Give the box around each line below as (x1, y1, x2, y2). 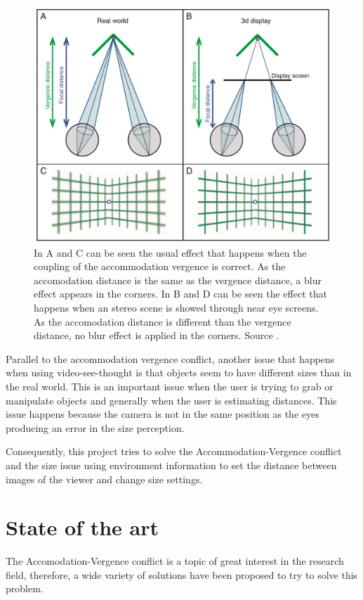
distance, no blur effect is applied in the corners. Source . (34, 328, 279, 343)
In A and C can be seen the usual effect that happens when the (34, 245, 307, 260)
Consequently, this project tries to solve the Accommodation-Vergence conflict (6, 444, 342, 459)
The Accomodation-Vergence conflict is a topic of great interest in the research (6, 554, 344, 568)
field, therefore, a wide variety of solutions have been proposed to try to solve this (6, 567, 358, 582)
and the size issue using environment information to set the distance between (6, 457, 337, 472)
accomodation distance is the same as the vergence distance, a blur (34, 272, 322, 287)
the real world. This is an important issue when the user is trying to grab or (6, 378, 334, 393)
